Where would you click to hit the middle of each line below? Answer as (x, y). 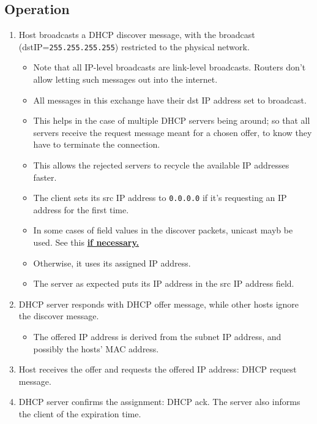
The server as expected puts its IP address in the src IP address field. (164, 283)
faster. (45, 177)
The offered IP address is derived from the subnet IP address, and (157, 337)
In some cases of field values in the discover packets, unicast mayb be (163, 230)
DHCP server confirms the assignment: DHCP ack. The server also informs (159, 402)
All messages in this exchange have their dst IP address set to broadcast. (170, 100)
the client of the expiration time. (80, 413)
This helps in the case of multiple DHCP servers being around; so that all (172, 120)
